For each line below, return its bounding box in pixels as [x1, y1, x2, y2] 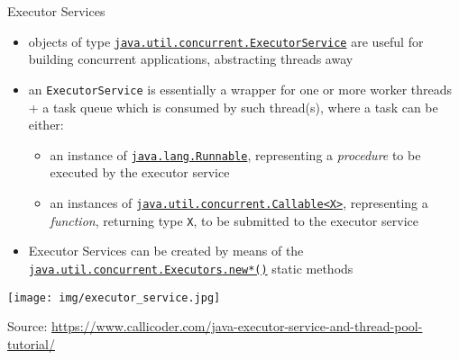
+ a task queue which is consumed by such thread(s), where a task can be [28, 97, 438, 116]
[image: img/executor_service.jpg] [7, 291, 221, 304]
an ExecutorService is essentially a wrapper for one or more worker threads [28, 79, 453, 98]
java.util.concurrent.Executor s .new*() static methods [28, 258, 353, 277]
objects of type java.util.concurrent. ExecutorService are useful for [28, 31, 424, 50]
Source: [7, 317, 48, 336]
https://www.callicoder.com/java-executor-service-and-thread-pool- [51, 317, 423, 336]
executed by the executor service [50, 163, 230, 182]
